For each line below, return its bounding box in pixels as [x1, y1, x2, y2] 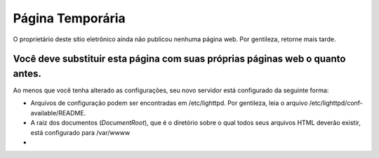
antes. [13, 67, 42, 80]
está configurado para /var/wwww [30, 128, 131, 136]
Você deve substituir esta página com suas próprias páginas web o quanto [13, 53, 346, 65]
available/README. [30, 108, 86, 117]
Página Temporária [13, 10, 126, 26]
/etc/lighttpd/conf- [309, 99, 363, 108]
